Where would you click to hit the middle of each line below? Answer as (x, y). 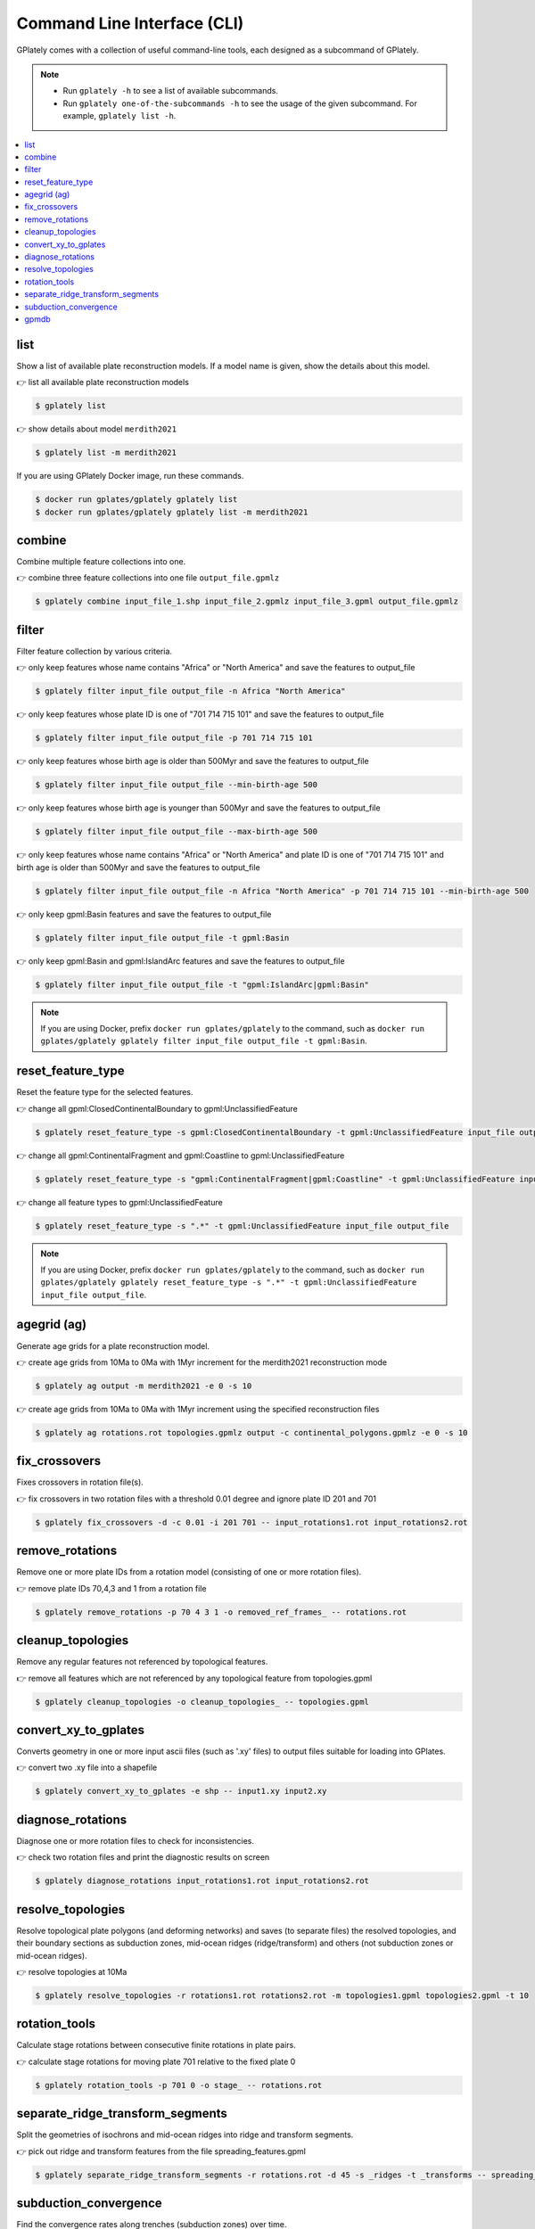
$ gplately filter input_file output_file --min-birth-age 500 (177, 785)
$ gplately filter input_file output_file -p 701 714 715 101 (174, 738)
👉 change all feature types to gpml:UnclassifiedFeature (119, 1202)
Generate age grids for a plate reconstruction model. (113, 1345)
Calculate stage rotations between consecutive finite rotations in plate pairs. (156, 2045)
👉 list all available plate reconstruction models (103, 382)
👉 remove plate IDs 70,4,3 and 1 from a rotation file (111, 1588)
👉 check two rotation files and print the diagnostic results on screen (143, 1857)
